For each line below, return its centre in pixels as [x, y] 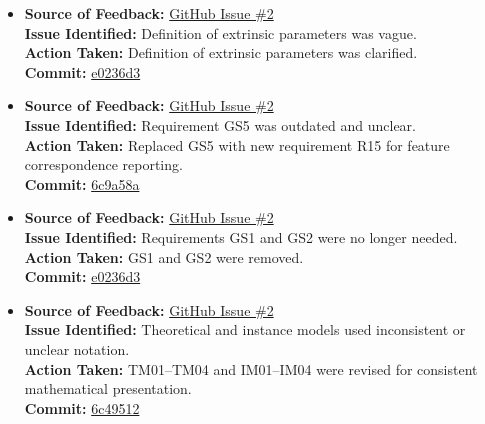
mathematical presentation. [108, 388]
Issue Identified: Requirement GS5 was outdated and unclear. [220, 124]
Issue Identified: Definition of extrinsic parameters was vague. [220, 32]
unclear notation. [77, 348]
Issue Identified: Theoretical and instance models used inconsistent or [245, 329]
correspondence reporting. [103, 164]
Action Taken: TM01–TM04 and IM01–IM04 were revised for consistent [251, 368]
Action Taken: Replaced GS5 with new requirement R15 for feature [237, 144]
